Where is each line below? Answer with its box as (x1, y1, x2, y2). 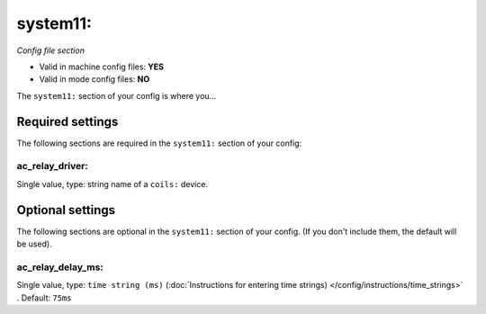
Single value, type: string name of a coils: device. (16, 178, 209, 189)
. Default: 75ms (16, 292, 72, 303)
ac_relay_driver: (16, 160, 89, 173)
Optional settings (16, 202, 116, 218)
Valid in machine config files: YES (39, 61, 165, 72)
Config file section (16, 45, 85, 56)
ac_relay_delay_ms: (16, 261, 103, 274)
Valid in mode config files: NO (39, 74, 150, 85)
